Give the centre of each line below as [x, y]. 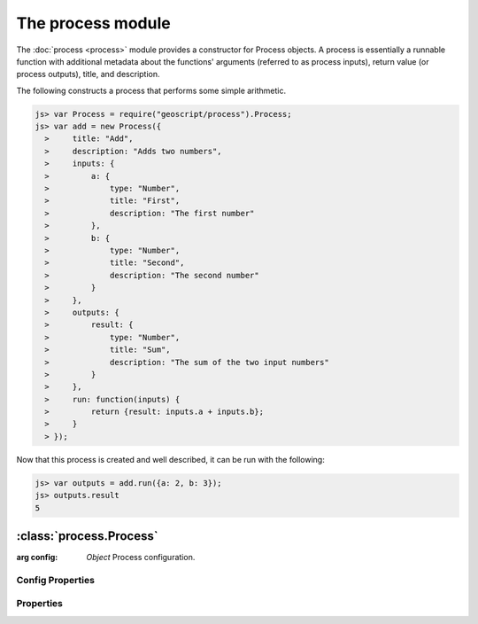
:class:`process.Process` [87, 536]
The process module [94, 23]
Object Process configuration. [141, 558]
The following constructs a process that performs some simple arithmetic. [151, 90]
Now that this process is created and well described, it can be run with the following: [170, 459]
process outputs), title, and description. [88, 74]
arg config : [37, 558]
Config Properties [55, 580]
